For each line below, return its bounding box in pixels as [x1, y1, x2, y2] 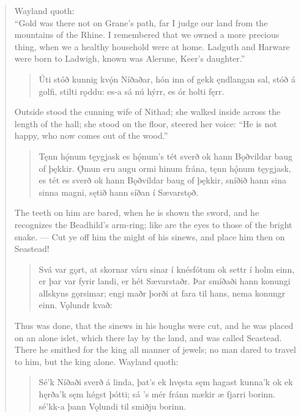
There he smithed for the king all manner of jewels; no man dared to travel [14, 343, 296, 356]
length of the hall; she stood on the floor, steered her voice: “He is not [14, 117, 277, 130]
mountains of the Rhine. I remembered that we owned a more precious [14, 28, 280, 41]
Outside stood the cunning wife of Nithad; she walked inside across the [14, 105, 281, 118]
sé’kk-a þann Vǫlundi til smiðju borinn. [39, 399, 187, 412]
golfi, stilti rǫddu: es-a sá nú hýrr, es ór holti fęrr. [39, 84, 225, 97]
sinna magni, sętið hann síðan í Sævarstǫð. [39, 185, 199, 198]
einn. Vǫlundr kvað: [39, 298, 113, 311]
